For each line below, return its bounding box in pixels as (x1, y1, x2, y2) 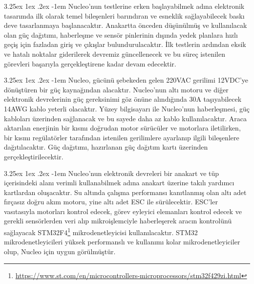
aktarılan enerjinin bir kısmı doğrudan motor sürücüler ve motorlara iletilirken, (4, 123, 241, 133)
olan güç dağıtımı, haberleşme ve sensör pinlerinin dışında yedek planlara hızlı (4, 29, 238, 40)
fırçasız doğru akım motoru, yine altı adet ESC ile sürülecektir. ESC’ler (4, 197, 218, 207)
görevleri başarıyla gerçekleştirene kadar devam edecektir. (4, 58, 176, 68)
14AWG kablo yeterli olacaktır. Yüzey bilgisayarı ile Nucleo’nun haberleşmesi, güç (4, 103, 250, 113)
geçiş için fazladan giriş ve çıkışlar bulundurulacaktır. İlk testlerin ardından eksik (4, 39, 246, 49)
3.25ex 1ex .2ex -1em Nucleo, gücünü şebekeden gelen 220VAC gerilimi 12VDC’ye (4, 75, 248, 85)
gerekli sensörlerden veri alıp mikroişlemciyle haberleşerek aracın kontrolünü (4, 216, 232, 226)
